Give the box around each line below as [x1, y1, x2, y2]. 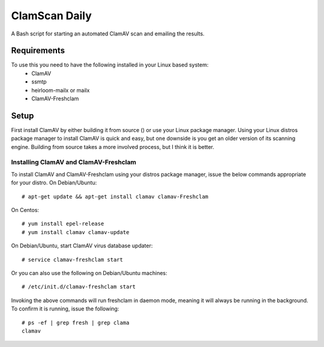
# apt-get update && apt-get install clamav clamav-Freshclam [22, 193, 209, 200]
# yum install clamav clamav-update [22, 229, 130, 235]
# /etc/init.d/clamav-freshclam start [22, 283, 136, 291]
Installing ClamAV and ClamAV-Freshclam [11, 158, 136, 166]
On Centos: [11, 207, 39, 214]
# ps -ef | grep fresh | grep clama [22, 319, 130, 326]
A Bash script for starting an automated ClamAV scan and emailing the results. [11, 30, 205, 37]
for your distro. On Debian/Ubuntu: [11, 179, 97, 186]
